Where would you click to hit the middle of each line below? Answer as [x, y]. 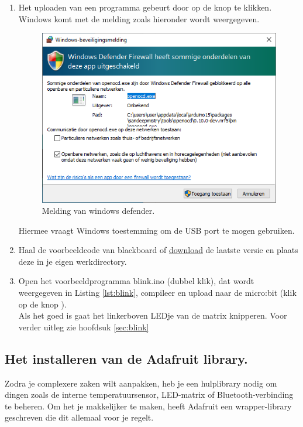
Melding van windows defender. [98, 211]
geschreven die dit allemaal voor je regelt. [79, 417]
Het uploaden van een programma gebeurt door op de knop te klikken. [145, 7]
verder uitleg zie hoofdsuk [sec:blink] [84, 327]
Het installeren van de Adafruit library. [126, 358]
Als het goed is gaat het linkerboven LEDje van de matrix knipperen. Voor [153, 315]
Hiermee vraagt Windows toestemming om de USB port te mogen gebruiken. [156, 230]
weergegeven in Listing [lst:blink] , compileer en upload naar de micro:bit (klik [157, 293]
